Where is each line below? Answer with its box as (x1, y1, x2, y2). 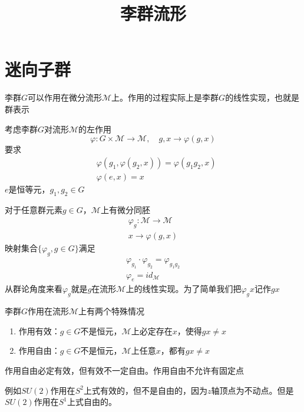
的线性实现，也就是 (225, 91, 300, 104)
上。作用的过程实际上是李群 (111, 91, 219, 104)
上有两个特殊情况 (78, 305, 145, 317)
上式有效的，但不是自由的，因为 (83, 384, 207, 396)
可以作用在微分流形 (28, 91, 103, 104)
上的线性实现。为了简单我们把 (125, 283, 242, 295)
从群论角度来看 (5, 283, 62, 295)
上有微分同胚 (100, 203, 150, 215)
